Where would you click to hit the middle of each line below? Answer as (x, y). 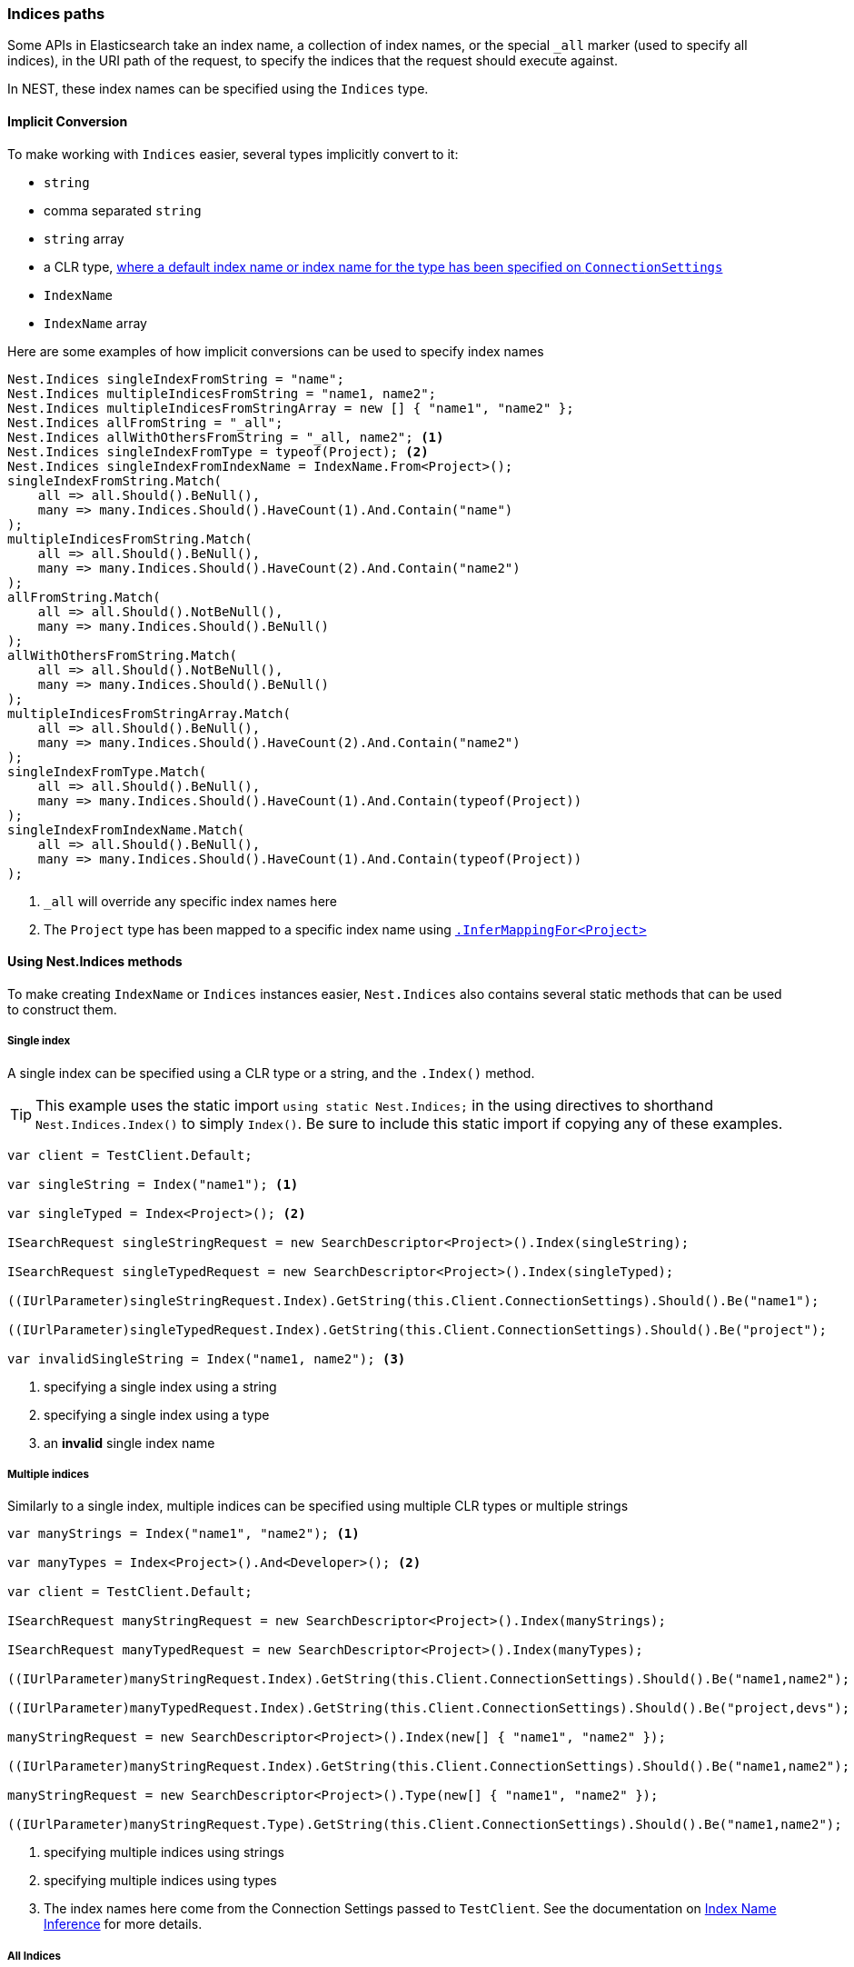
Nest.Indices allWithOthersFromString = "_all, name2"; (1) (226, 437)
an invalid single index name (129, 1443)
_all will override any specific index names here (191, 901)
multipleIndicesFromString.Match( (130, 539)
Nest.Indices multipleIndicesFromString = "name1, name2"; (222, 393)
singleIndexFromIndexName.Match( (126, 829)
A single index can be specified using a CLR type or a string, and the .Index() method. (271, 1073)
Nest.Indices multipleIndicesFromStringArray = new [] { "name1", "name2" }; (291, 408)
